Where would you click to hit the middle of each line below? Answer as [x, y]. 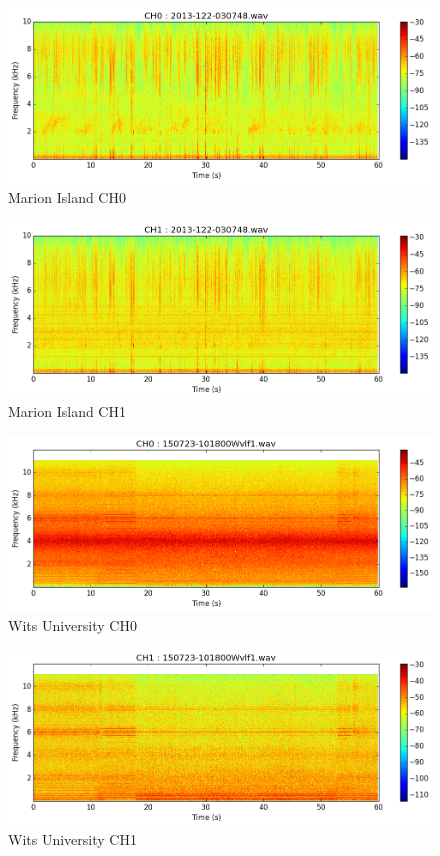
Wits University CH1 [72, 839]
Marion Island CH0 [67, 197]
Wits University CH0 [72, 625]
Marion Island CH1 [67, 411]
